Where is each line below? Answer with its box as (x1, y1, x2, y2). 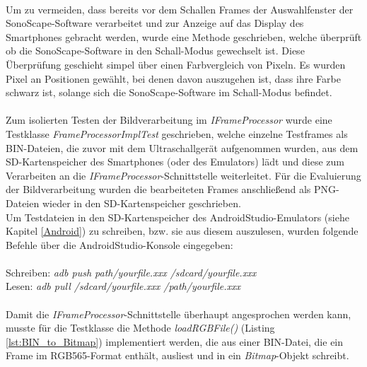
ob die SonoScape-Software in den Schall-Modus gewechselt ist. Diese (6, 43, 305, 58)
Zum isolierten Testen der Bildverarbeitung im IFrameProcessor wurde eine (6, 112, 332, 127)
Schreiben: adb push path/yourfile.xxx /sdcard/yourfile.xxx (6, 264, 257, 279)
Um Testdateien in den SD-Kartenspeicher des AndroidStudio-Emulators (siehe (6, 209, 349, 224)
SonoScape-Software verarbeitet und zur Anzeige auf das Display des (6, 16, 304, 30)
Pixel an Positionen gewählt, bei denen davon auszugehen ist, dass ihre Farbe (6, 71, 341, 86)
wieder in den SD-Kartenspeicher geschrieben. (42, 195, 241, 210)
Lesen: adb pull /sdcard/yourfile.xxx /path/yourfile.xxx (6, 279, 240, 293)
